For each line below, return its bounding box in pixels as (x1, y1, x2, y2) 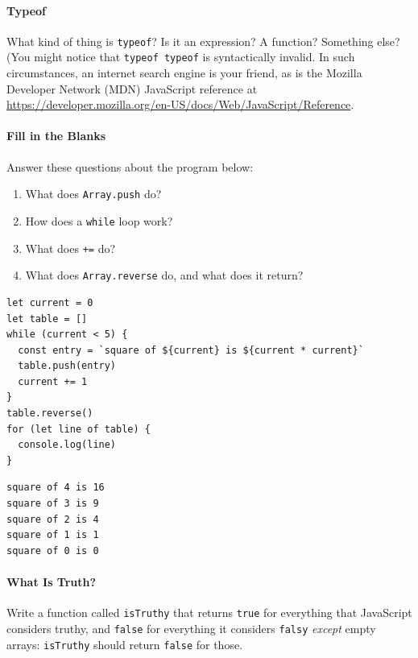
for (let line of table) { (6, 423, 151, 435)
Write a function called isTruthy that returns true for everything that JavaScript (6, 604, 412, 621)
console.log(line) (18, 439, 117, 451)
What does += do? (25, 239, 116, 256)
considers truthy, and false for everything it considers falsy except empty (6, 619, 376, 636)
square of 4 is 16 (6, 482, 105, 494)
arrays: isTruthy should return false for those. (6, 635, 243, 652)
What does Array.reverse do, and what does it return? (25, 267, 304, 283)
